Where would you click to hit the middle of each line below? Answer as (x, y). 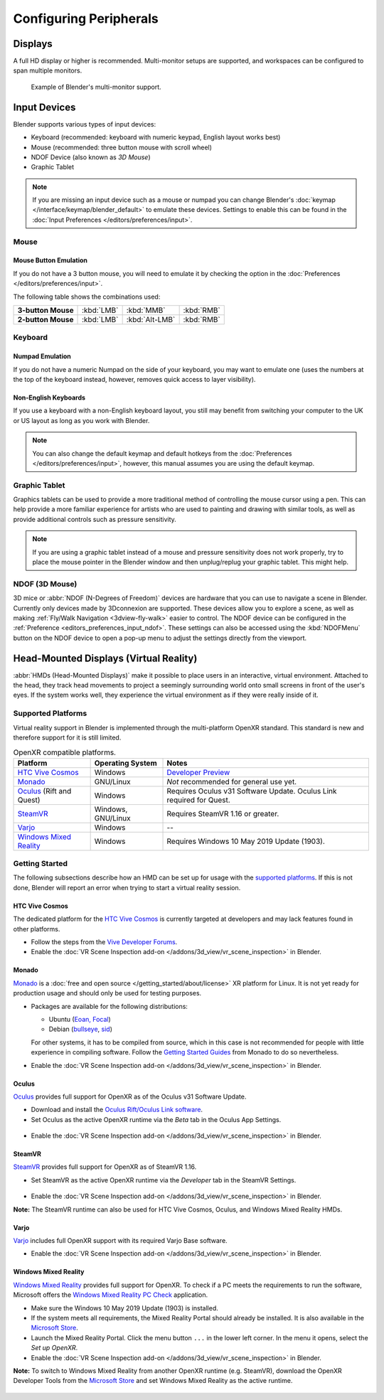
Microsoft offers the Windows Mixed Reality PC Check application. (111, 1295)
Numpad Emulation (42, 356)
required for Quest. (198, 800)
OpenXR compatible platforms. (65, 752)
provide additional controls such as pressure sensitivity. (95, 519)
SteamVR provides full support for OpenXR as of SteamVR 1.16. (105, 1167)
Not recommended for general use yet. (232, 781)
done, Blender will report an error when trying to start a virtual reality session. (127, 887)
